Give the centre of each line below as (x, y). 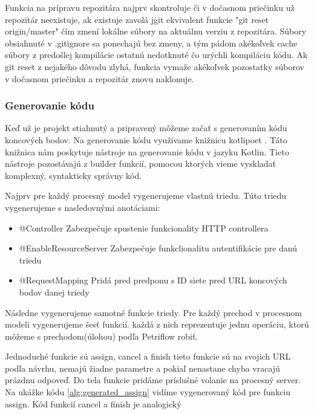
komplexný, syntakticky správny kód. (74, 175)
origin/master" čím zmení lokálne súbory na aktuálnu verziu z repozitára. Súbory (156, 31)
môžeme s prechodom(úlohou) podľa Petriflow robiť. (102, 336)
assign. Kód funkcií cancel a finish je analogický (93, 403)
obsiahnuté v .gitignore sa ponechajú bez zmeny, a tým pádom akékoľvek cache (151, 43)
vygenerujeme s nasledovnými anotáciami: (83, 207)
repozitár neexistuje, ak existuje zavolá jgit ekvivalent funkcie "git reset (137, 19)
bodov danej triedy (54, 292)
